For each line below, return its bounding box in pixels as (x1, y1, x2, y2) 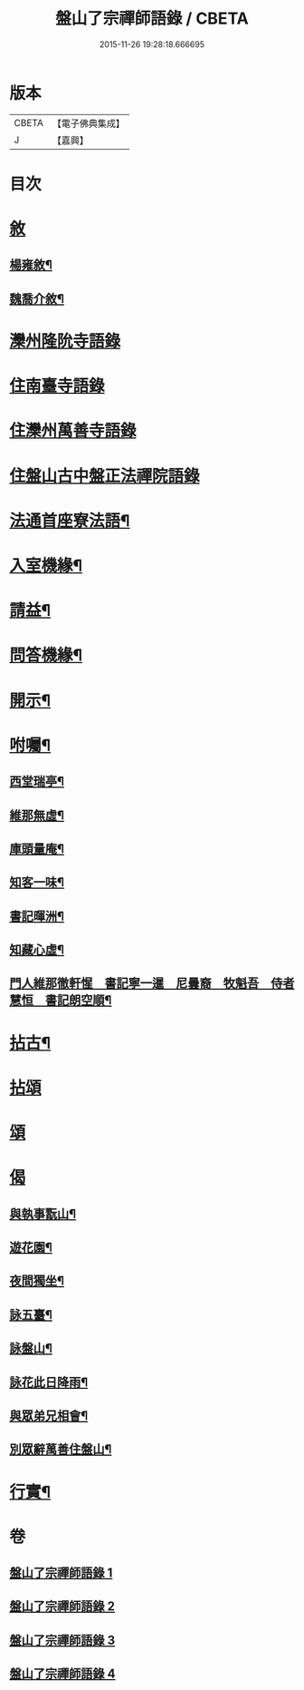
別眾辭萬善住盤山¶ (9, 1441, 112, 1457)
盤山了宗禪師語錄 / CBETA (55, 8, 249, 29)
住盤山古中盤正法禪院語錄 (9, 465, 201, 486)
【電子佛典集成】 (52, 117, 125, 130)
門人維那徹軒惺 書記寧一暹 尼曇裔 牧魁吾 (9, 976, 260, 992)
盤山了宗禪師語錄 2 (9, 1598, 116, 1615)
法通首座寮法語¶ (9, 510, 130, 531)
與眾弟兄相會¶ (9, 1408, 89, 1423)
